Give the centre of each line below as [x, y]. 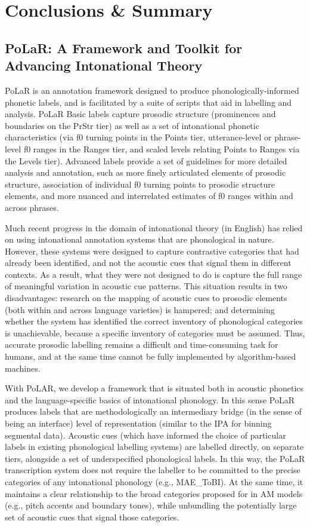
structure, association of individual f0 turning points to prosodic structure [140, 184]
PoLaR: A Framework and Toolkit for [124, 48]
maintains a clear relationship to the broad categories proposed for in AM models [154, 493]
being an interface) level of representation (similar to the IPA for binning [138, 423]
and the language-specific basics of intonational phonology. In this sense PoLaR [150, 399]
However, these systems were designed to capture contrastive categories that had [152, 251]
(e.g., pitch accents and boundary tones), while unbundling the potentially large [151, 505]
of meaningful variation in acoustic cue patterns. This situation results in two [146, 286]
